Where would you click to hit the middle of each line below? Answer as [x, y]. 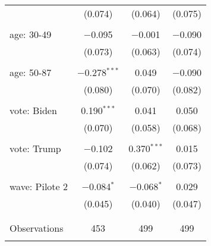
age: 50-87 [31, 72]
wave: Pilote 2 [39, 186]
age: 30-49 [31, 34]
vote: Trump [35, 148]
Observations [37, 228]
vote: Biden [33, 110]
